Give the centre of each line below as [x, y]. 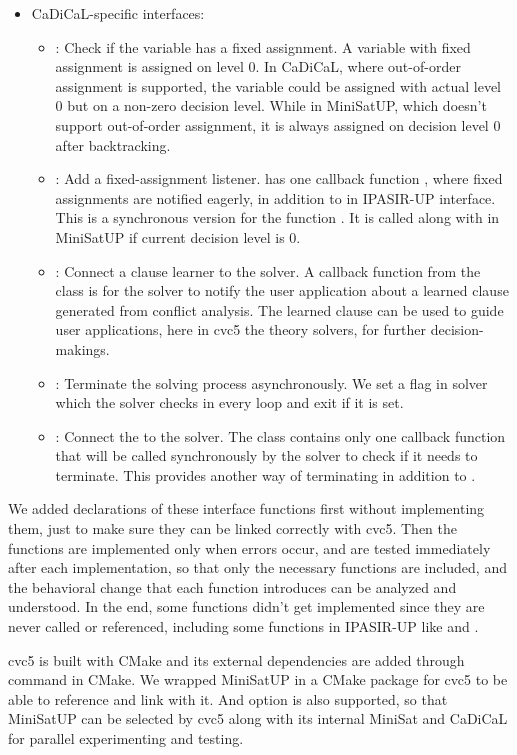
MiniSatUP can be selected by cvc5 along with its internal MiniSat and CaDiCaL [258, 718]
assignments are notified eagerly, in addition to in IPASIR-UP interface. [275, 197]
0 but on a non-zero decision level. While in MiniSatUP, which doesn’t [271, 105]
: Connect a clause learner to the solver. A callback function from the [268, 270]
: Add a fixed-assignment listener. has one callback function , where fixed [279, 178]
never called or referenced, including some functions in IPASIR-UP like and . [243, 626]
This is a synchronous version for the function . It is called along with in [277, 217]
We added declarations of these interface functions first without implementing [246, 508]
